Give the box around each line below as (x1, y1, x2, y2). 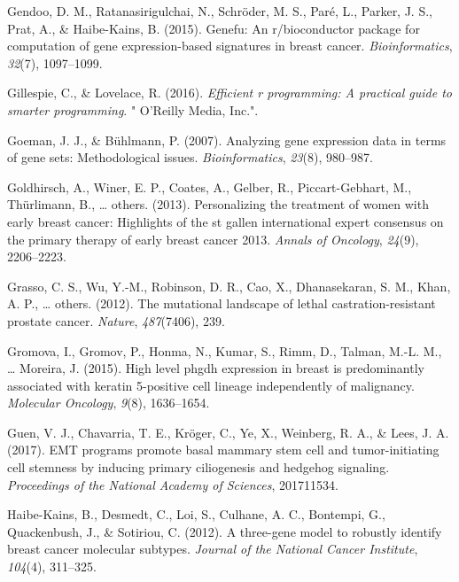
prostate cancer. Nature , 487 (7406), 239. (7, 311, 225, 330)
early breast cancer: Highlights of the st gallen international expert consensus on (7, 212, 444, 230)
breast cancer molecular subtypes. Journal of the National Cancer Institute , (7, 539, 418, 558)
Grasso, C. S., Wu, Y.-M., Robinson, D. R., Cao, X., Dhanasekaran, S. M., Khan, (7, 276, 451, 295)
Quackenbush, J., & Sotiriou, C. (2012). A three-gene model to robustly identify (7, 522, 442, 540)
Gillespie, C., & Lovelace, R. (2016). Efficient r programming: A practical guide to (7, 83, 453, 102)
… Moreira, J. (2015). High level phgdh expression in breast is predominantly (7, 359, 424, 377)
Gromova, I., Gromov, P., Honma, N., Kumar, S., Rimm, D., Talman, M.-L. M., (7, 341, 442, 360)
